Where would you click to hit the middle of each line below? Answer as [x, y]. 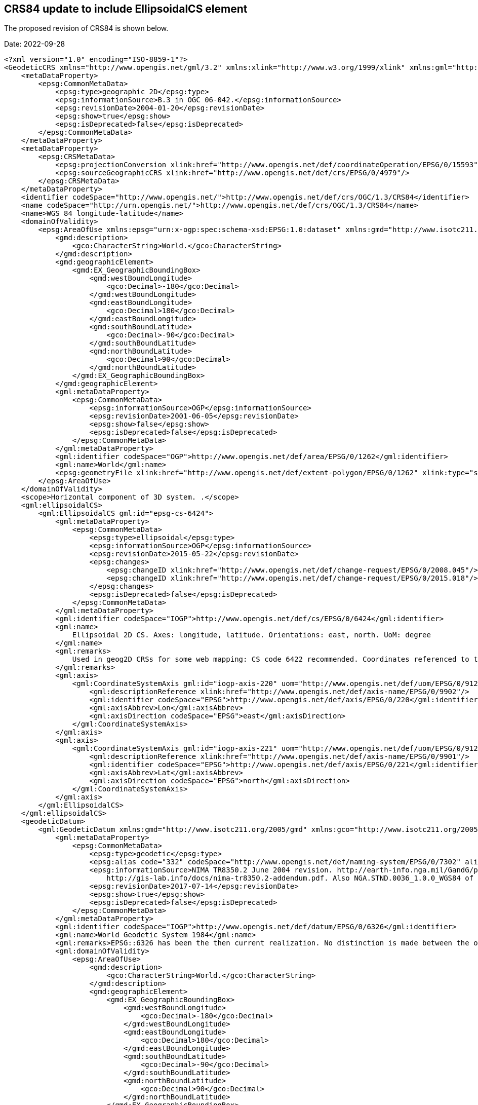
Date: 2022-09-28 [35, 44]
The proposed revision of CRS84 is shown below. [86, 28]
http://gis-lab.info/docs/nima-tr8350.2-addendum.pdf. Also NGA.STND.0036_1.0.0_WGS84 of [290, 878]
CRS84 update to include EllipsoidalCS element [126, 9]
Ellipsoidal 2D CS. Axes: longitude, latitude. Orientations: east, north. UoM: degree [251, 635]
